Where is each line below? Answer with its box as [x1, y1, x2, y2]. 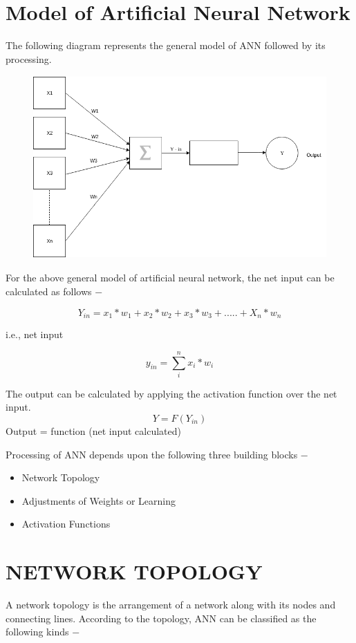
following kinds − [6, 624, 80, 639]
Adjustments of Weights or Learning [21, 493, 176, 507]
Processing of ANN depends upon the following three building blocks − [6, 447, 308, 461]
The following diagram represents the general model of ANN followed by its [6, 38, 326, 53]
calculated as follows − [6, 284, 103, 299]
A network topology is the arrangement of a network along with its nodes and [6, 597, 336, 612]
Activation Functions [21, 516, 111, 531]
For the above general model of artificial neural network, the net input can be [6, 270, 335, 285]
